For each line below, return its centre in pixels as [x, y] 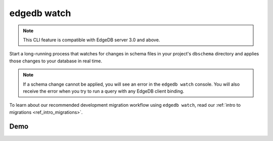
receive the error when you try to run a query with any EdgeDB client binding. [104, 91]
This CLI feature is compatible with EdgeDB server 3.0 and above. [92, 40]
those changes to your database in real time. [56, 61]
